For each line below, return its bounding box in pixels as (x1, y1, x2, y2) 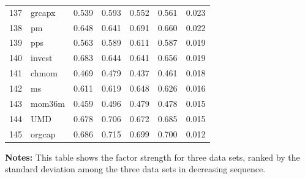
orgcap (31, 127, 56, 140)
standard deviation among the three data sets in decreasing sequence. (5, 163, 266, 175)
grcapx (31, 5, 56, 18)
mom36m (31, 97, 65, 109)
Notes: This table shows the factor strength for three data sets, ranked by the (5, 150, 300, 163)
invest (31, 51, 53, 64)
